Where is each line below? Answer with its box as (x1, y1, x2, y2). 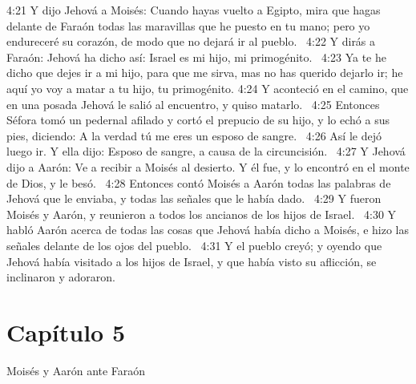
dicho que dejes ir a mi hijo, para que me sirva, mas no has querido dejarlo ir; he (6, 64, 403, 81)
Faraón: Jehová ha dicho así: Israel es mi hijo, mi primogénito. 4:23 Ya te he (6, 48, 386, 65)
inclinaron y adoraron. (6, 269, 115, 285)
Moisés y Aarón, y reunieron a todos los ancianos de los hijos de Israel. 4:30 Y (6, 205, 397, 222)
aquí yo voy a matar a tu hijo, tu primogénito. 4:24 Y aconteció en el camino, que (6, 79, 409, 96)
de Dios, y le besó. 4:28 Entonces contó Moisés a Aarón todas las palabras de (6, 174, 391, 191)
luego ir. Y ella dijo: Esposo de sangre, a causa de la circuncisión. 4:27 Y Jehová (6, 143, 406, 160)
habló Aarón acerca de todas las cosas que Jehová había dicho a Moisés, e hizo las (6, 221, 410, 238)
